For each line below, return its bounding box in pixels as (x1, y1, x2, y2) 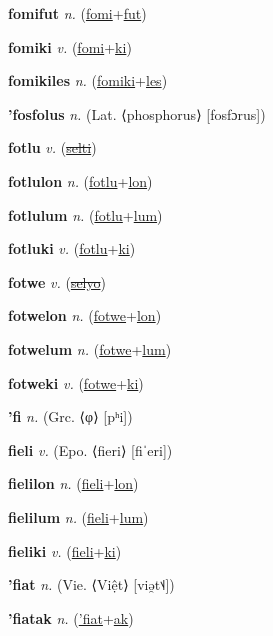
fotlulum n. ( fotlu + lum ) (8, 204, 163, 225)
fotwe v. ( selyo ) (8, 271, 106, 292)
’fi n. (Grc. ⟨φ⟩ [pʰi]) (8, 406, 133, 427)
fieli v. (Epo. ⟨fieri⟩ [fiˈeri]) (8, 439, 173, 460)
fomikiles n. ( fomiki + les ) (8, 70, 168, 91)
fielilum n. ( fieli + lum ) (8, 506, 149, 527)
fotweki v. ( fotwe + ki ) (8, 372, 144, 393)
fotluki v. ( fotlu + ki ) (8, 238, 136, 259)
